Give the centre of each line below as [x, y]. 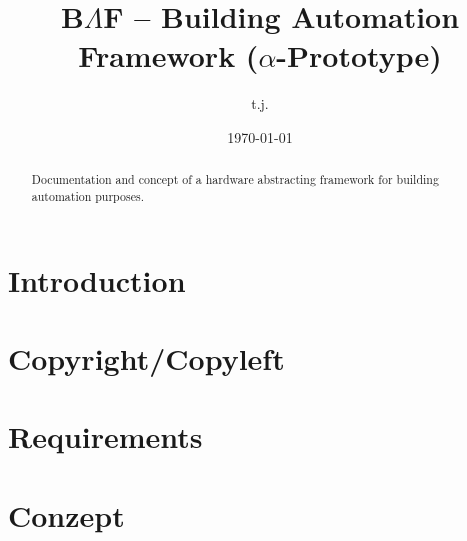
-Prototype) [359, 55]
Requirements [105, 436]
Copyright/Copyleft [146, 357]
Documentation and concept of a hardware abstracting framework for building [235, 179]
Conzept [66, 514]
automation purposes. [87, 195]
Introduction [97, 279]
